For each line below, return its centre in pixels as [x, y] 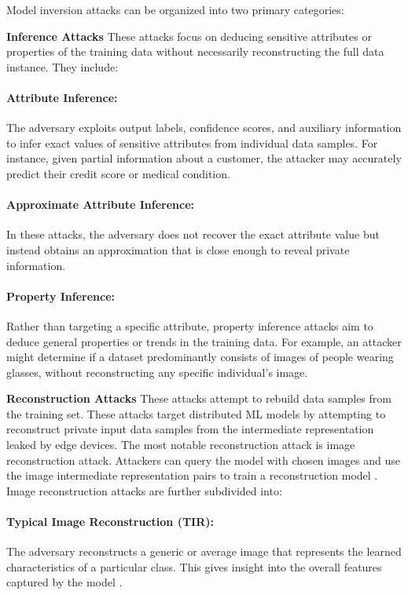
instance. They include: [62, 66]
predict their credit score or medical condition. [118, 173]
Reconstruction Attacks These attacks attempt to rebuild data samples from [199, 398]
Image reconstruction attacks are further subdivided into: [144, 490]
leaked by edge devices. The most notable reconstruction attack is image [181, 445]
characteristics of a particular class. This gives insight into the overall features [194, 566]
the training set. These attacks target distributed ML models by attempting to [196, 413]
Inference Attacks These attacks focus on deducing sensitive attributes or [189, 36]
